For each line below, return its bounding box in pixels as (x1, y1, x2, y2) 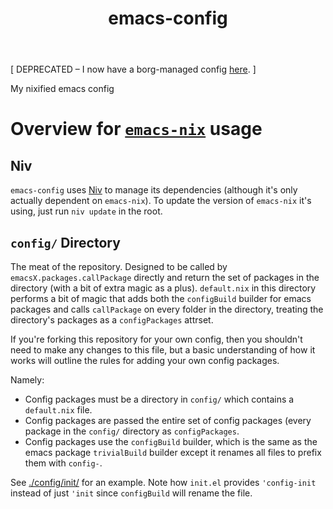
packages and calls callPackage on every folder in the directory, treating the (10, 303, 324, 315)
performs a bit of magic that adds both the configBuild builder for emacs (10, 293, 312, 304)
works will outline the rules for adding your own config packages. (10, 355, 280, 366)
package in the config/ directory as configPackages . (24, 425, 240, 437)
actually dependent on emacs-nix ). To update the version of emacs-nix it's (10, 195, 312, 207)
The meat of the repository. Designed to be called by (10, 261, 228, 272)
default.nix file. (24, 404, 93, 416)
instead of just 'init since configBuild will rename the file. (10, 487, 253, 499)
